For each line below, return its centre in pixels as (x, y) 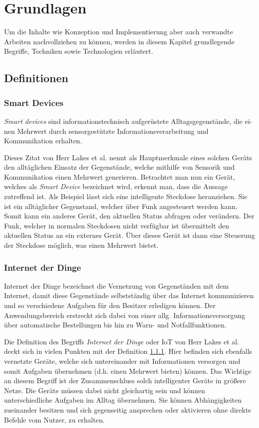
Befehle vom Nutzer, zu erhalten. (55, 419)
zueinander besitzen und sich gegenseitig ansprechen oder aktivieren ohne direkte (128, 409)
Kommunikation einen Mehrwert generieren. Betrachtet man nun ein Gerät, (120, 176)
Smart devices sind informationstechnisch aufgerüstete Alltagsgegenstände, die (123, 121)
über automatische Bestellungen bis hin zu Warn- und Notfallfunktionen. (115, 325)
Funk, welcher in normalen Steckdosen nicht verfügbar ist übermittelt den (117, 225)
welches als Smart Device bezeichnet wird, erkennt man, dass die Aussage (116, 186)
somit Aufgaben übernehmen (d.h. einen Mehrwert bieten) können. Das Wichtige (128, 371)
